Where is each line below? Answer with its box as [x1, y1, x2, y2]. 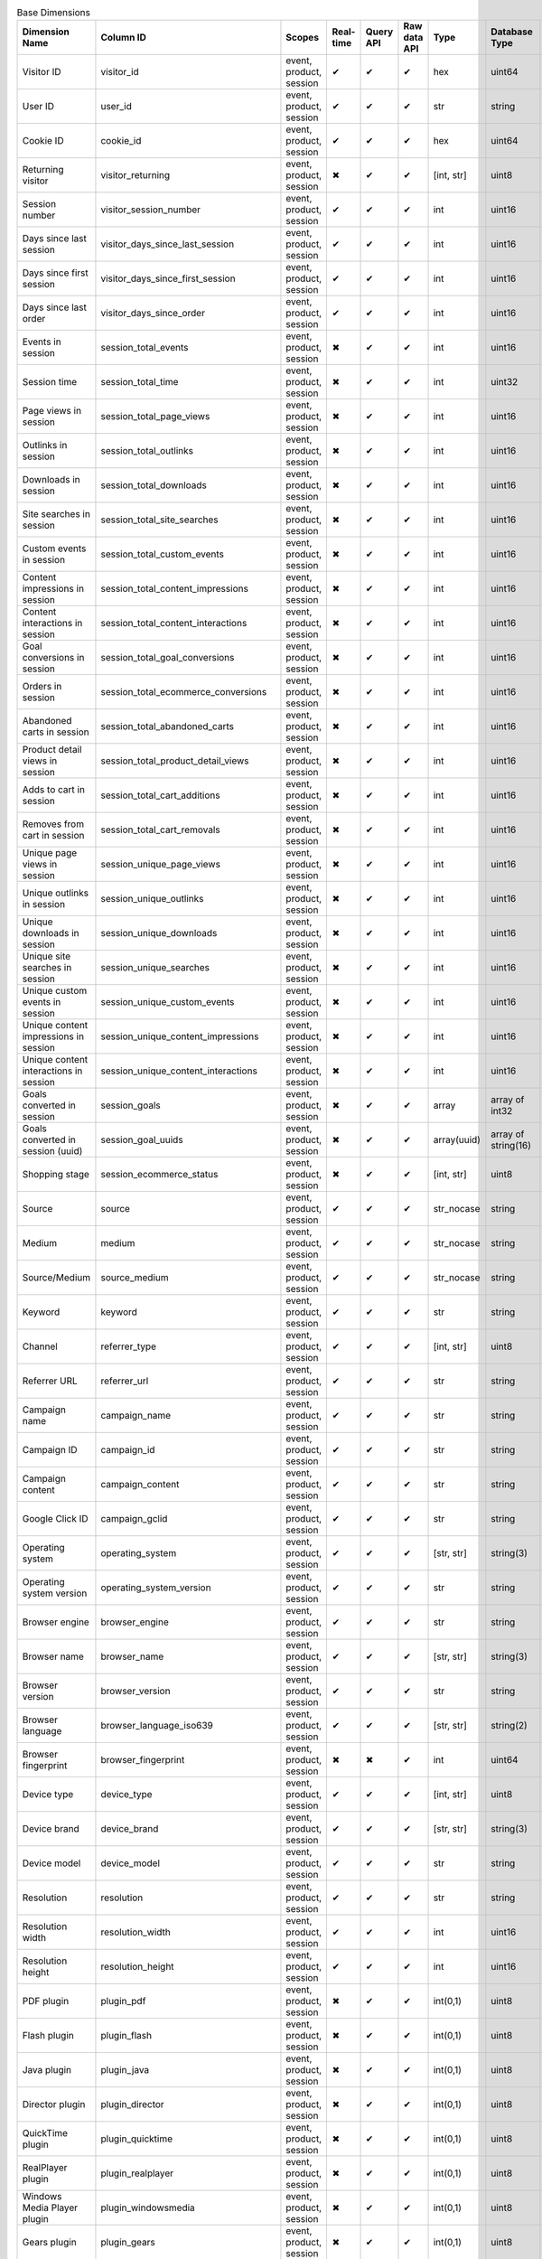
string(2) [491, 1720, 528, 1732]
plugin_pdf [100, 1995, 146, 2008]
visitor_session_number [100, 203, 201, 216]
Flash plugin [22, 2029, 74, 2042]
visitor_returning [100, 169, 171, 182]
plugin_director [100, 2098, 164, 2111]
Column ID [100, 32, 146, 44]
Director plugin [22, 2098, 86, 2111]
